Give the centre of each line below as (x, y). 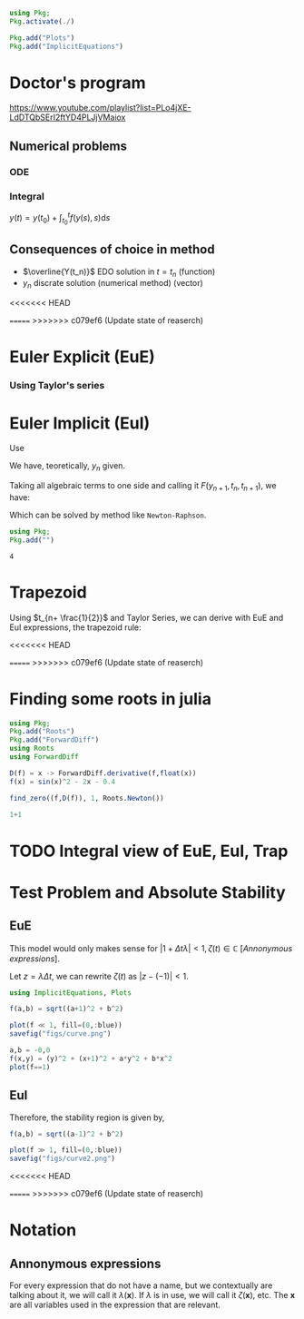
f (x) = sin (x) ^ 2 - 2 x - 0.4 (63, 782)
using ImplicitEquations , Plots (70, 993)
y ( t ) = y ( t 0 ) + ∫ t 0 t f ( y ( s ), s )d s (60, 218)
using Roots (32, 749)
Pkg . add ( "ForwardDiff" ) (54, 740)
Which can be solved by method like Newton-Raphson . (108, 515)
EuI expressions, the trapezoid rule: (76, 627)
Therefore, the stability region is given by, (87, 1117)
